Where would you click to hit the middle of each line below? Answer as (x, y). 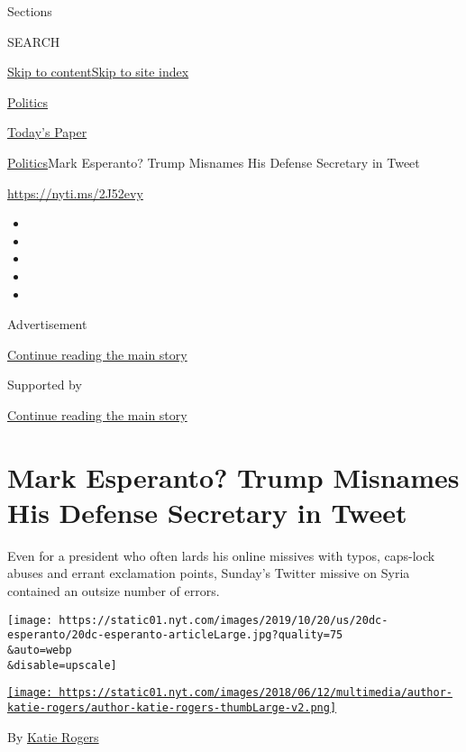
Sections (30, 11)
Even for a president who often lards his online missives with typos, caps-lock (221, 555)
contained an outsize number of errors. (114, 591)
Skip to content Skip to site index (98, 72)
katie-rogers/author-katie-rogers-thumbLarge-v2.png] (172, 707)
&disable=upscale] (62, 665)
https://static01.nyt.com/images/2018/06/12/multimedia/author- (256, 693)
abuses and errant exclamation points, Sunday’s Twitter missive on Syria (209, 573)
